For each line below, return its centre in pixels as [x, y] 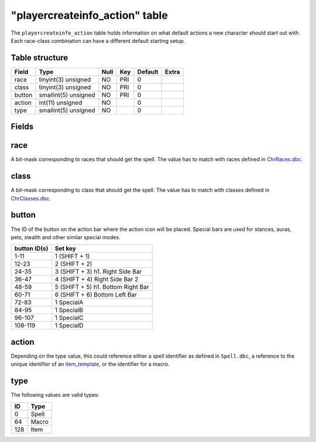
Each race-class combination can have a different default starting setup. [98, 40]
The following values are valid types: [55, 395]
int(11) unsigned [61, 103]
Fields [22, 127]
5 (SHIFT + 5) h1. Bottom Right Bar [102, 287]
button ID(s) [31, 249]
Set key [65, 249]
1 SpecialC [69, 318]
